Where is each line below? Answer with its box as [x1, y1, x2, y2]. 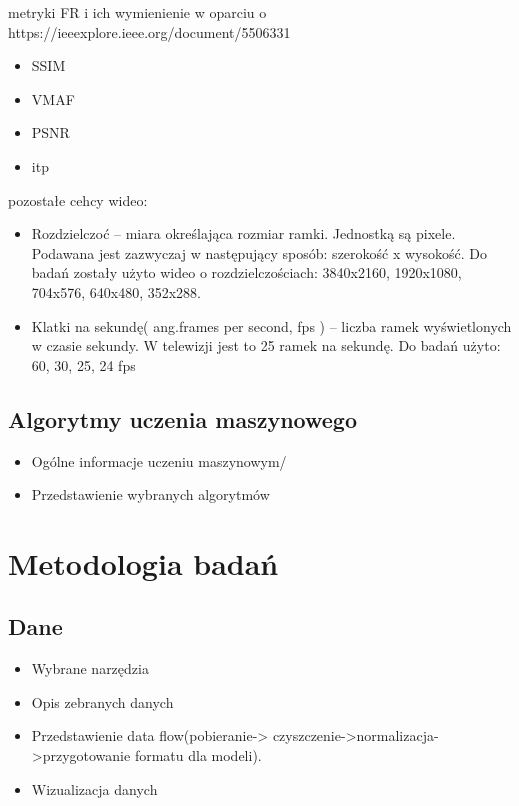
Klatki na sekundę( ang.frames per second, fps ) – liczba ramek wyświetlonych [31, 315, 512, 336]
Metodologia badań [8, 542, 279, 583]
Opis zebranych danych [31, 691, 174, 712]
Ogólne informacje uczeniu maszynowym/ [31, 450, 287, 471]
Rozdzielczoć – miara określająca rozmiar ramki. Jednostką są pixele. [31, 223, 456, 244]
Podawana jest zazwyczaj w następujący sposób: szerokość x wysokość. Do [31, 242, 487, 263]
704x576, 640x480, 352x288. [31, 281, 201, 302]
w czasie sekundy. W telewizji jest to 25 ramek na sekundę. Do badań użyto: [31, 335, 501, 356]
